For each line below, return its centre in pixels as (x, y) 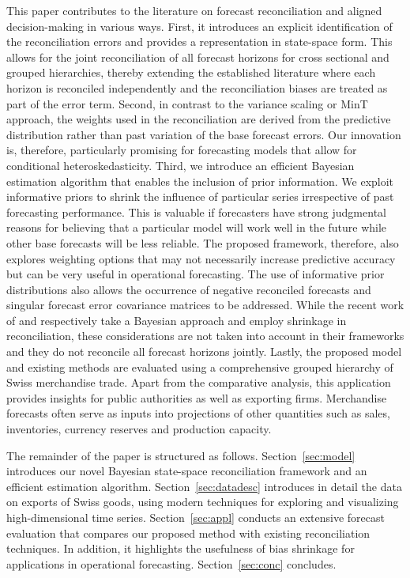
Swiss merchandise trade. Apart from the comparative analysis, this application (199, 382)
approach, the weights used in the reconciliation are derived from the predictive (199, 119)
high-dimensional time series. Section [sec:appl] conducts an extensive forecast (196, 517)
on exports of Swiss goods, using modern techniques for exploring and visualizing (203, 502)
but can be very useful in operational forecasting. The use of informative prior (196, 274)
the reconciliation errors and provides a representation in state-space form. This (199, 42)
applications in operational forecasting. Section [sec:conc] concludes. (171, 563)
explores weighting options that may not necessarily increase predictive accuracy (201, 258)
